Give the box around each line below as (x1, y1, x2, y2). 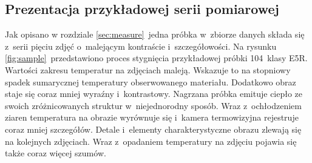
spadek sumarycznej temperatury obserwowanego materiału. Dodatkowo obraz (5, 75, 296, 88)
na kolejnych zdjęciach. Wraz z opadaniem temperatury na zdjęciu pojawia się (5, 135, 297, 147)
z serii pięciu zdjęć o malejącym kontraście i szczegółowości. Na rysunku (5, 39, 277, 52)
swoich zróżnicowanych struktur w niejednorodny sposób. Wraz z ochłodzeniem (5, 99, 302, 111)
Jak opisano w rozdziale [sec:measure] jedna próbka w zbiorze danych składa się (5, 28, 305, 41)
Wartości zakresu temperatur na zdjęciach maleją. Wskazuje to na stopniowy (5, 63, 291, 76)
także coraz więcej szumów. (5, 147, 106, 159)
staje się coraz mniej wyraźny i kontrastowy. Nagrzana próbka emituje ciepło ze (5, 87, 303, 100)
